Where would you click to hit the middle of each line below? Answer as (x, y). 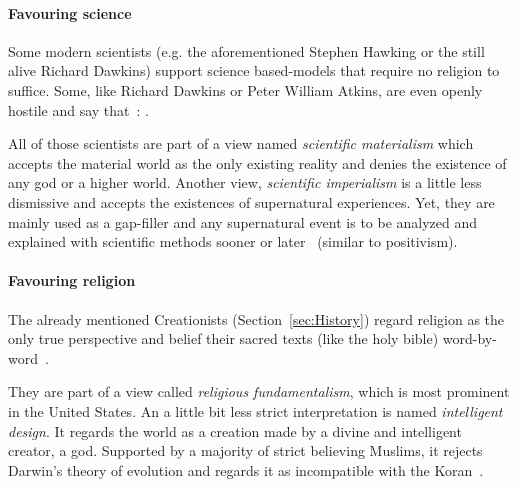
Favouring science (70, 12)
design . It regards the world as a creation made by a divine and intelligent (235, 430)
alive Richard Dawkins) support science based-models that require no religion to (254, 70)
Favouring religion (72, 280)
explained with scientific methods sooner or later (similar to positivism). (233, 241)
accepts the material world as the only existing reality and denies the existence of (257, 162)
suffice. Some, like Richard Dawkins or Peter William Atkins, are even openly (245, 89)
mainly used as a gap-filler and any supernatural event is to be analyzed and (243, 221)
